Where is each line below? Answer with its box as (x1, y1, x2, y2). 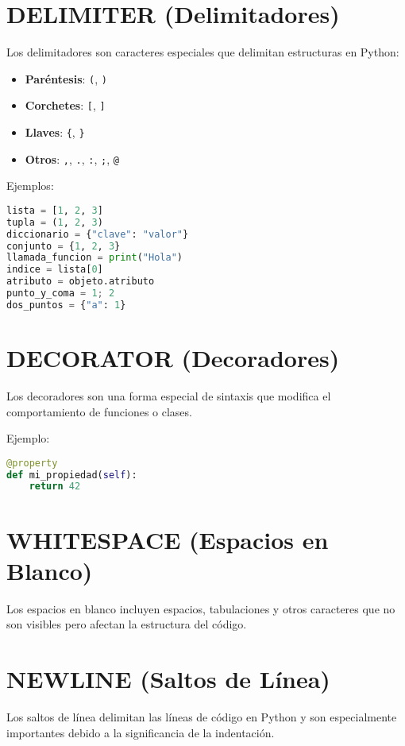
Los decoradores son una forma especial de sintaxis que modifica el (6, 387, 331, 404)
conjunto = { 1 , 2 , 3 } (6, 240, 121, 252)
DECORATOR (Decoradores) (6, 342, 340, 373)
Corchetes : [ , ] (25, 97, 106, 114)
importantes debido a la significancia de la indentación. (6, 724, 275, 740)
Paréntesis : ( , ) (25, 70, 107, 87)
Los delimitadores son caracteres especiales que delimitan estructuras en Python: (6, 44, 399, 60)
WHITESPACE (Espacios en (6, 523, 329, 555)
